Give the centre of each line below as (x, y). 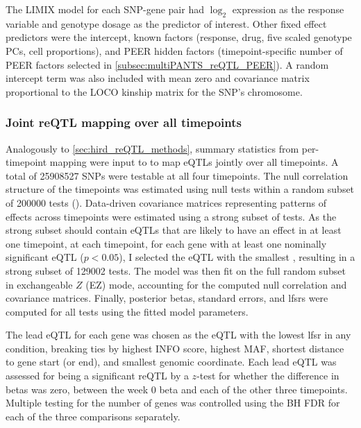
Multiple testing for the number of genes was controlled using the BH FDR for (173, 403)
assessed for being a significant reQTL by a (97, 376)
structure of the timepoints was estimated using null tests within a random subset (180, 189)
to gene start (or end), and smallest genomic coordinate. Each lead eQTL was (171, 362)
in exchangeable (39, 284)
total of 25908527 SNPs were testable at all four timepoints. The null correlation (177, 175)
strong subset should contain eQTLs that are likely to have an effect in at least (174, 230)
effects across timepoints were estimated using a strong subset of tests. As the (171, 216)
